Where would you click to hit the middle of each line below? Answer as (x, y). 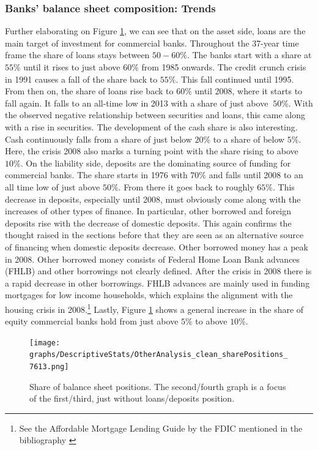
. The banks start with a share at (249, 55)
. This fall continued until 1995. (235, 79)
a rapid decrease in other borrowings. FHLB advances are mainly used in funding (157, 283)
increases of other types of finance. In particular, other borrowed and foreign (148, 211)
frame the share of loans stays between (77, 55)
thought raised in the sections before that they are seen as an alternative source (154, 235)
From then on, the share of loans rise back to (89, 91)
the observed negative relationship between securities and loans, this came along (155, 115)
